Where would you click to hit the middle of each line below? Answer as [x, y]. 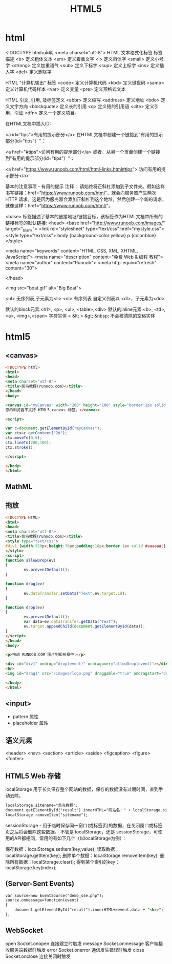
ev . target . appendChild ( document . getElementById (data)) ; [84, 626]
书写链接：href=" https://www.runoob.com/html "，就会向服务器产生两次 [81, 193]
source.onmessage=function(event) [42, 900]
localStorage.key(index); [31, 867]
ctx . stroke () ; [20, 447]
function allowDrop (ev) [31, 560]
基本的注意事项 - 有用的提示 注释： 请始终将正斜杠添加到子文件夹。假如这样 [85, 186]
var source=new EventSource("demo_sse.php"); [55, 895]
